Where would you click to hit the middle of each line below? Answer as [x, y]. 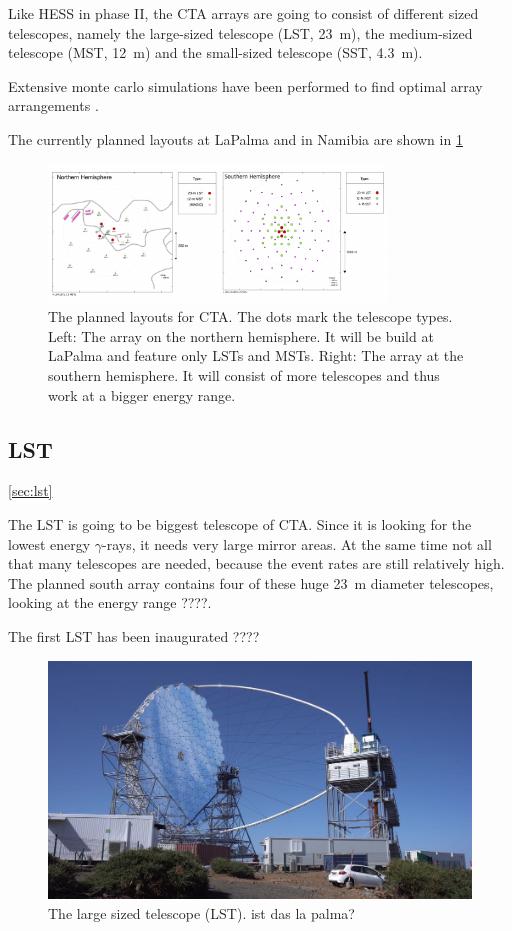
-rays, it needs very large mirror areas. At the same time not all [297, 543]
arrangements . [53, 105]
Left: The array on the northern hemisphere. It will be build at [241, 335]
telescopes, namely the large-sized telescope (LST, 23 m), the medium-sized [240, 32]
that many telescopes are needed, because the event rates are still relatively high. [256, 563]
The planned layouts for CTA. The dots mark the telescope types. [250, 316]
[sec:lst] [30, 490]
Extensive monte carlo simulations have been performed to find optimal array [245, 85]
